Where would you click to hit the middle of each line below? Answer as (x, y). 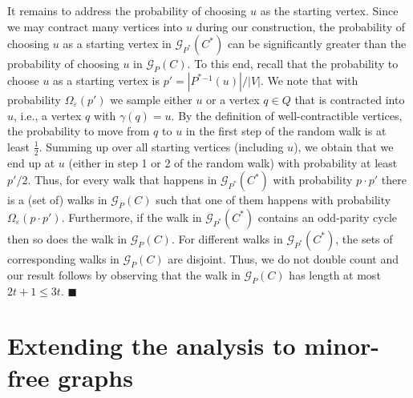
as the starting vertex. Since (329, 10)
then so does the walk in (67, 238)
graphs (95, 377)
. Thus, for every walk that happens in (122, 180)
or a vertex (233, 99)
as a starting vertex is (106, 80)
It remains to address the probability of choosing (127, 10)
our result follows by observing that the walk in (124, 274)
